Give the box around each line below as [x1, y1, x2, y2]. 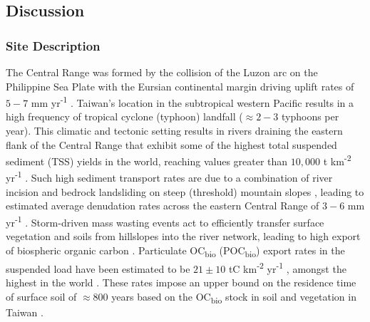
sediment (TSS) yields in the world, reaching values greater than [6, 153, 288, 168]
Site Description [6, 36, 101, 54]
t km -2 [323, 152, 351, 168]
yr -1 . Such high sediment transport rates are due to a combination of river [6, 168, 333, 185]
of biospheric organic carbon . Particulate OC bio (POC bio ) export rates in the [6, 242, 345, 259]
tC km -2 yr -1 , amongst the [228, 259, 346, 276]
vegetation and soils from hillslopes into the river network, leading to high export [6, 229, 361, 244]
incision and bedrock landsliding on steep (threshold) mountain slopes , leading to [6, 184, 364, 199]
